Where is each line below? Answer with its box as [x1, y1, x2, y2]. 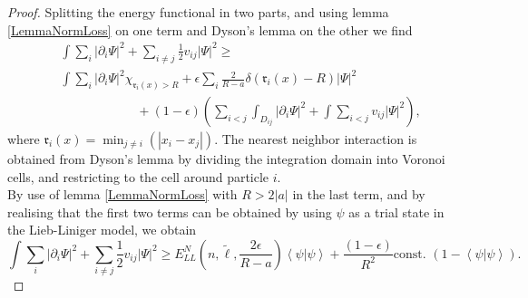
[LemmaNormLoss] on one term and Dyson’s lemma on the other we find [7, 20, 413, 39]
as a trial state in [348, 202, 445, 221]
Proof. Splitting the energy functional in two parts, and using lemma [7, 3, 389, 21]
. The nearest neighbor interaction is [214, 129, 417, 148]
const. [393, 247, 426, 261]
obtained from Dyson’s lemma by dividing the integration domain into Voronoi [7, 149, 445, 168]
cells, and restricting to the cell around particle [7, 167, 269, 186]
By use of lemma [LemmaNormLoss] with [7, 185, 238, 204]
